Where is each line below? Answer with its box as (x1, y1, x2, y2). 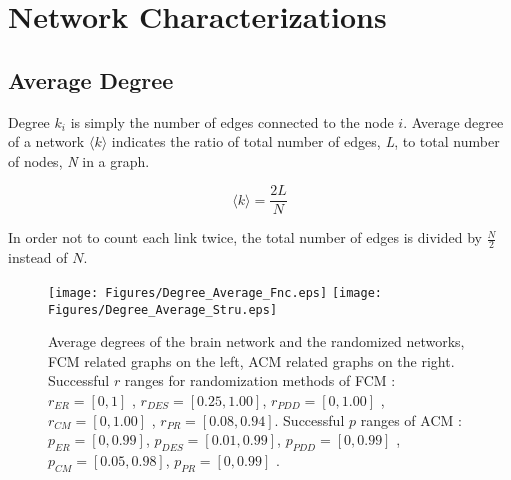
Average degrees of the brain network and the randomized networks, (48, 331, 465, 352)
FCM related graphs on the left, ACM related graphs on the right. (48, 350, 455, 371)
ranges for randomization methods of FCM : (124, 370, 396, 391)
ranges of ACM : (360, 409, 462, 430)
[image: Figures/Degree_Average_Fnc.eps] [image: (48, 285, 382, 300)
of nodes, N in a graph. (8, 150, 150, 171)
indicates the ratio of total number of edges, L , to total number (111, 131, 500, 152)
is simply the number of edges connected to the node (70, 111, 394, 132)
